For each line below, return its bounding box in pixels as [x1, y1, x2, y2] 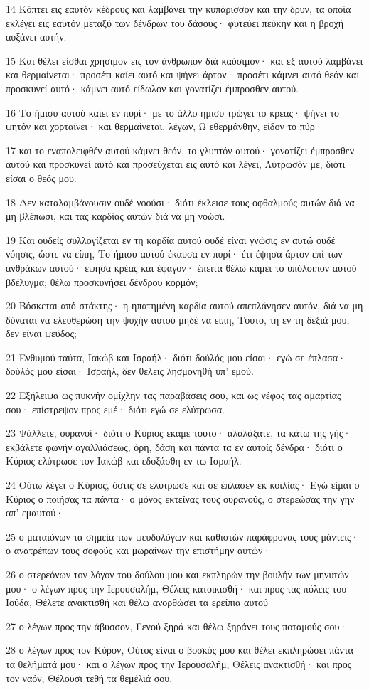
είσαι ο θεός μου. [6, 170, 77, 185]
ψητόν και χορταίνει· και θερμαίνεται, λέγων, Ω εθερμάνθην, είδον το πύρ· [6, 119, 323, 134]
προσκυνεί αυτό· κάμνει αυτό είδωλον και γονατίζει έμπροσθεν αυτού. [6, 80, 299, 95]
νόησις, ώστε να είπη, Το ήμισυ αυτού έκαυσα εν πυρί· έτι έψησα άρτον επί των [6, 246, 343, 261]
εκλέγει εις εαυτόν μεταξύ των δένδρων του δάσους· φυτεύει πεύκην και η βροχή [6, 15, 344, 30]
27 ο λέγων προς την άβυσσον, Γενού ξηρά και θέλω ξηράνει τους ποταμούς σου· [6, 618, 348, 633]
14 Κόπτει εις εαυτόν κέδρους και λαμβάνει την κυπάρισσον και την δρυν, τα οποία [6, 1, 351, 16]
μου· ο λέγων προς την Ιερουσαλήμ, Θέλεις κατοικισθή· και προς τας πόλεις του [6, 580, 347, 595]
